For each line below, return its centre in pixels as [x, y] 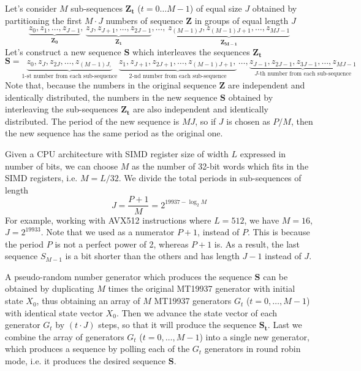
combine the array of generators [65, 336]
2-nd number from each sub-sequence [178, 76]
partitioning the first [44, 20]
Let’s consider [31, 8]
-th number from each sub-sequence [305, 74]
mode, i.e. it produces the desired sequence [85, 361]
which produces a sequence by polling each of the [97, 349]
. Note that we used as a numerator [108, 232]
